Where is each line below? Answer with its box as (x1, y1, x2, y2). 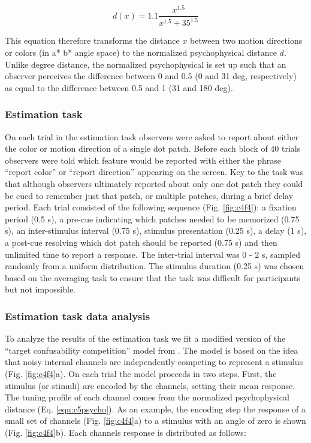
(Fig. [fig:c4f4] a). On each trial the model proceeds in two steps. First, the (5, 367, 277, 379)
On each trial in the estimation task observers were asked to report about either (5, 130, 299, 143)
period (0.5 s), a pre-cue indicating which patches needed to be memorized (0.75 (5, 212, 300, 225)
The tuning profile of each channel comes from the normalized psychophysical (5, 391, 289, 403)
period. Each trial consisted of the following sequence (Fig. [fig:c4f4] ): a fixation (5, 201, 297, 213)
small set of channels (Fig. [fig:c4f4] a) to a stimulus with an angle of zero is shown (5, 414, 306, 427)
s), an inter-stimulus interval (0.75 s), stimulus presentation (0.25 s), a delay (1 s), (5, 224, 307, 237)
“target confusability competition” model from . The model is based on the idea (5, 343, 298, 356)
